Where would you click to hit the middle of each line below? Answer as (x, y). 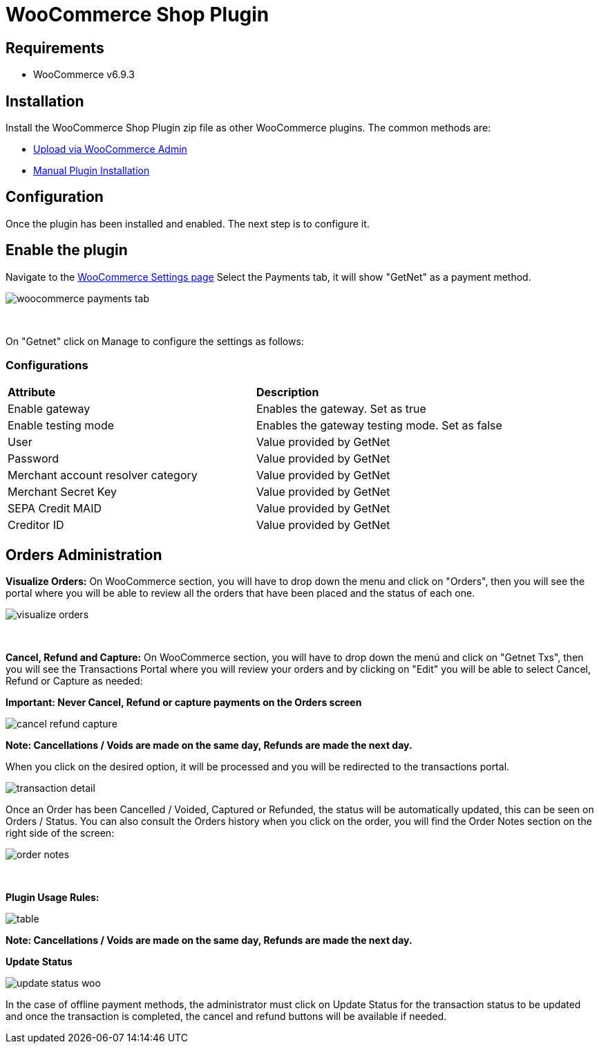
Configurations (47, 365)
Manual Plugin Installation (92, 171)
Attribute (32, 392)
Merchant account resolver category (103, 475)
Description (287, 392)
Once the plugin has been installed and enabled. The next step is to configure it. (188, 223)
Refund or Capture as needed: (74, 681)
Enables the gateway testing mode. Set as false (379, 426)
